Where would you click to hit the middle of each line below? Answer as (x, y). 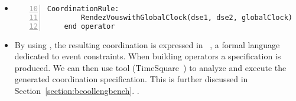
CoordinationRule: (83, 9)
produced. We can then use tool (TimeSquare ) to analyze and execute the (150, 67)
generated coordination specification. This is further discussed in (131, 79)
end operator (90, 26)
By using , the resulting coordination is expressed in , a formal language (147, 44)
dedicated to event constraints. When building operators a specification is (148, 56)
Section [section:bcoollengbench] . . (77, 90)
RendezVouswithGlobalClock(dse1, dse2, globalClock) (187, 17)
